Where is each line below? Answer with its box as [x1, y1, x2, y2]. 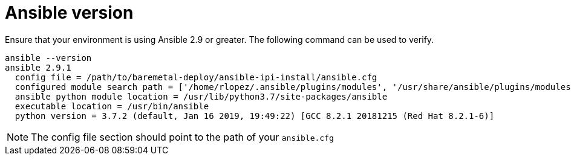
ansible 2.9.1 [5, 62, 71, 72]
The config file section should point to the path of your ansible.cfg [31, 130, 334, 143]
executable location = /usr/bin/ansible [15, 101, 209, 111]
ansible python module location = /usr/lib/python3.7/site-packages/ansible [15, 91, 388, 101]
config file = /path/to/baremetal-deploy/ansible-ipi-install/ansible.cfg [15, 72, 377, 82]
